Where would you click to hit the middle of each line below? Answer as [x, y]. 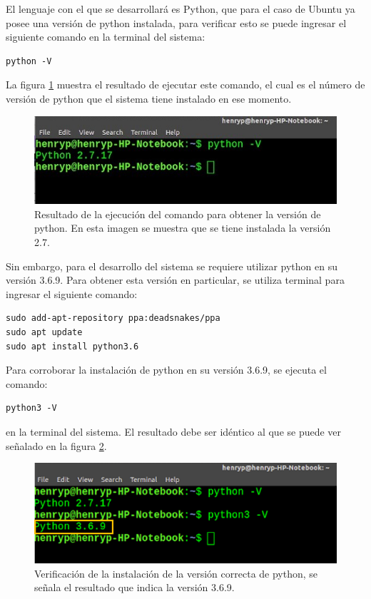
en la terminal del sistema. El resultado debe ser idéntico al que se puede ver [174, 431]
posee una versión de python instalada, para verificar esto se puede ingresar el [176, 22]
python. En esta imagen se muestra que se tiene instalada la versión [183, 228]
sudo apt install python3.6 [72, 346]
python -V [29, 61]
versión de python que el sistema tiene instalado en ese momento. [149, 98]
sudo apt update [44, 332]
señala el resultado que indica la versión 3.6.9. [134, 587]
